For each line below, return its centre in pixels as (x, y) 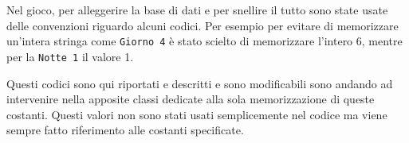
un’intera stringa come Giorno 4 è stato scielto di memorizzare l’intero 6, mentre (204, 41)
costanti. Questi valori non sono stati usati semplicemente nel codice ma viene (197, 114)
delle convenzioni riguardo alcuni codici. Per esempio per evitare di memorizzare (203, 25)
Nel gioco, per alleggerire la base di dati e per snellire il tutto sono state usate (197, 10)
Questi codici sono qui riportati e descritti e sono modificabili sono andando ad (200, 83)
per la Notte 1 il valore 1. (70, 56)
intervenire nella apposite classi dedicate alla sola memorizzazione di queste (191, 99)
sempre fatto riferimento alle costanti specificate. (125, 130)
